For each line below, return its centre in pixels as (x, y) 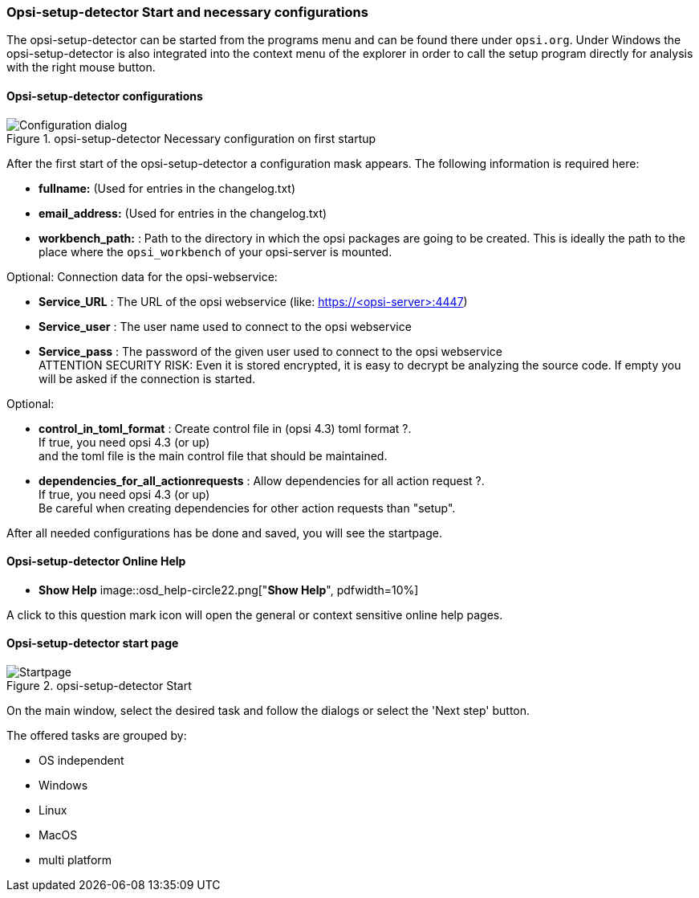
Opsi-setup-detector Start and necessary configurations (187, 12)
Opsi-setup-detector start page (93, 643)
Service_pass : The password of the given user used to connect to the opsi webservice (270, 351)
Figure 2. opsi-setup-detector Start (99, 686)
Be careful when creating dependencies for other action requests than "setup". (247, 508)
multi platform (75, 860)
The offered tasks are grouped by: (97, 736)
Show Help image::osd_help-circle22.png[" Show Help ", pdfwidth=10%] (229, 590)
